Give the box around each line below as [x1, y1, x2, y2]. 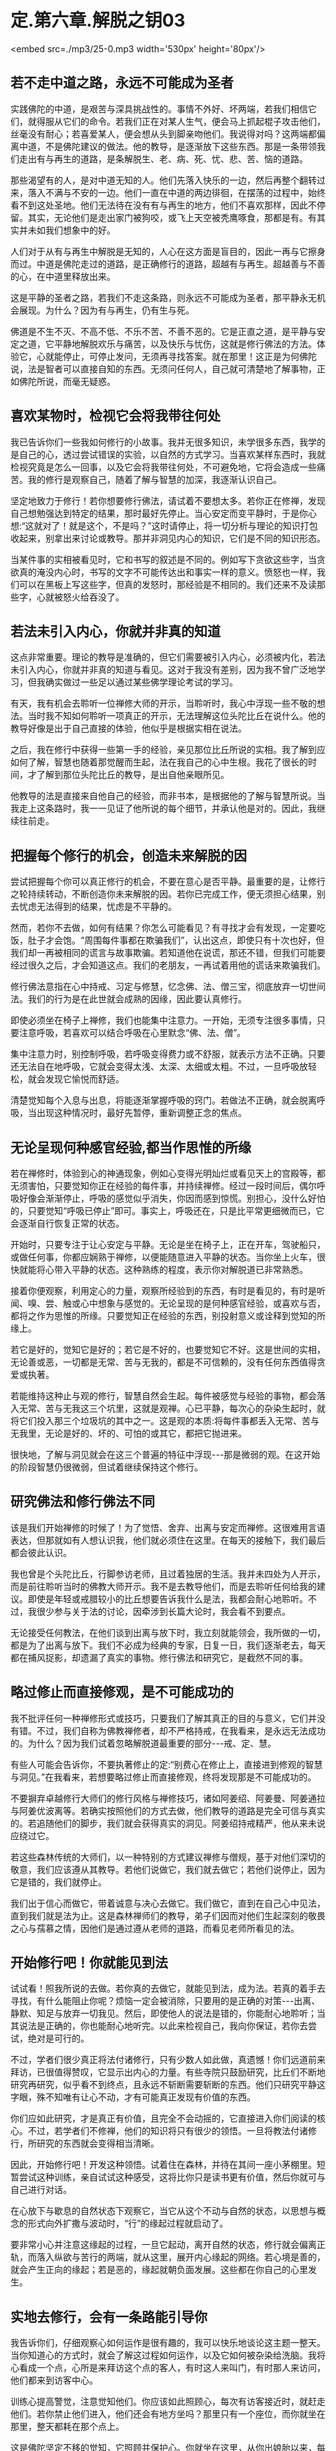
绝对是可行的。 [27, 2032, 90, 2045]
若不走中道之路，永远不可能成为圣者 [10, 74, 234, 91]
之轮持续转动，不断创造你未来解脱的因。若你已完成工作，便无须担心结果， [10, 888, 317, 900]
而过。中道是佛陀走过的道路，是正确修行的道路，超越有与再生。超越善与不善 [10, 257, 326, 270]
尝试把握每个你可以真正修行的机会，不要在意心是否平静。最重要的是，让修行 [10, 876, 326, 888]
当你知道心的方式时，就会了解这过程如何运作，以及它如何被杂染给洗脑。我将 [10, 2349, 326, 2361]
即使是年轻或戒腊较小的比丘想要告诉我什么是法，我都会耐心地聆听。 [27, 1592, 308, 1605]
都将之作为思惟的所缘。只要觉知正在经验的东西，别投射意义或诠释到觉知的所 [10, 1310, 326, 1321]
